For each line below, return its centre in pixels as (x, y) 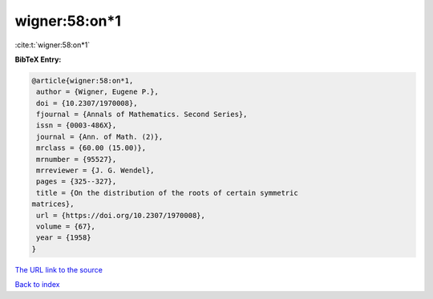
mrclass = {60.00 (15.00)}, (91, 148)
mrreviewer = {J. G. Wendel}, (96, 171)
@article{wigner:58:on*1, (83, 81)
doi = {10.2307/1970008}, (87, 103)
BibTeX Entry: (38, 59)
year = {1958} (64, 238)
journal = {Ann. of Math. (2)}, (100, 137)
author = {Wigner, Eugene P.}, (98, 92)
